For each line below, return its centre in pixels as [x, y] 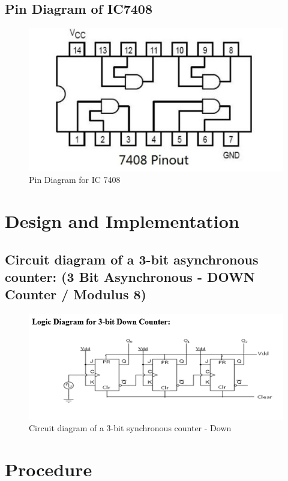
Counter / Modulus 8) [76, 294]
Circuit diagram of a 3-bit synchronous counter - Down [130, 428]
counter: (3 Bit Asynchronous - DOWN [130, 276]
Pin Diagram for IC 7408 [75, 180]
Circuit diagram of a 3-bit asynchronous [132, 259]
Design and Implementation [122, 220]
